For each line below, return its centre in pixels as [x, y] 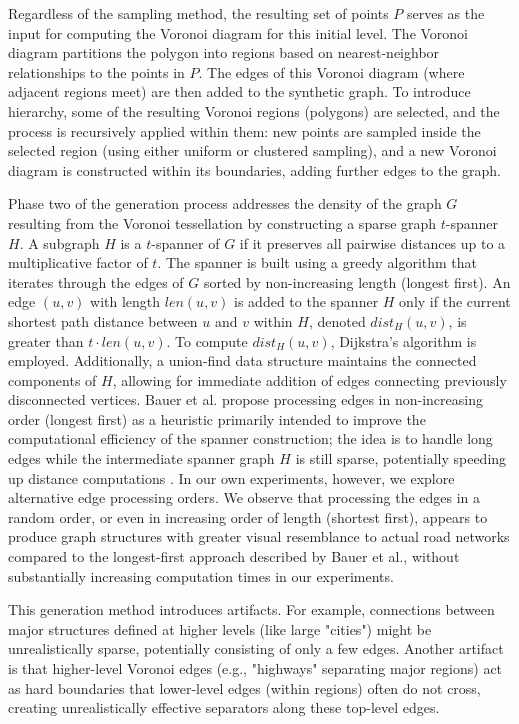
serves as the [446, 13]
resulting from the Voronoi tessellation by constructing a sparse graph [222, 222]
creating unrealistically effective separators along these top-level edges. [224, 707]
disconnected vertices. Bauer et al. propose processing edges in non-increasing [245, 399]
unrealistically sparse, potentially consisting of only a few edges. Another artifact [256, 648]
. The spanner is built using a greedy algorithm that [317, 262]
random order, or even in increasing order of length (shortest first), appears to [248, 516]
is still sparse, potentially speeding [401, 458]
